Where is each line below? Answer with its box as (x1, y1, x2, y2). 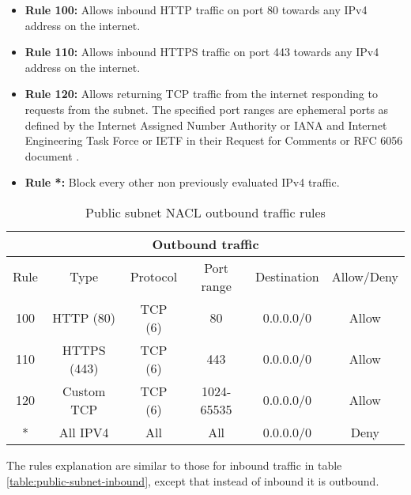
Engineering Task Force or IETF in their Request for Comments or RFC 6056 (25, 132, 403, 149)
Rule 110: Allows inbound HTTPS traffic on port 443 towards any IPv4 (25, 43, 379, 60)
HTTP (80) (52, 308, 116, 327)
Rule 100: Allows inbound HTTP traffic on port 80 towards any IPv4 (25, 2, 368, 17)
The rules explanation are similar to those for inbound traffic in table (6, 456, 342, 473)
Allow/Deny (331, 267, 398, 286)
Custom (62, 381, 106, 400)
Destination (255, 267, 319, 286)
